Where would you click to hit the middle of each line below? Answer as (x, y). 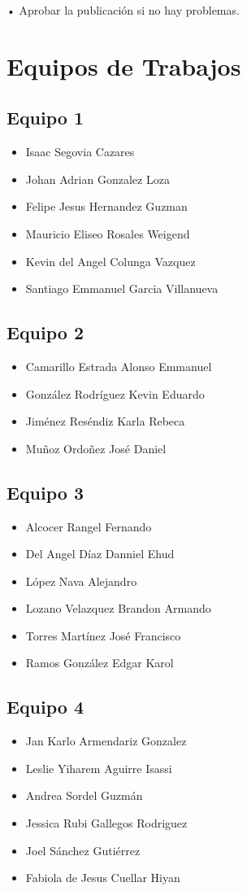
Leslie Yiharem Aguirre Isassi (99, 768)
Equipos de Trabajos (124, 66)
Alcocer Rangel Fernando (89, 526)
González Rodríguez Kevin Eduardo (115, 393)
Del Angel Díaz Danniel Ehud (100, 554)
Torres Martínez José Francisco (103, 635)
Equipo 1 (45, 118)
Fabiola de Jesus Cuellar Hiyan (103, 878)
